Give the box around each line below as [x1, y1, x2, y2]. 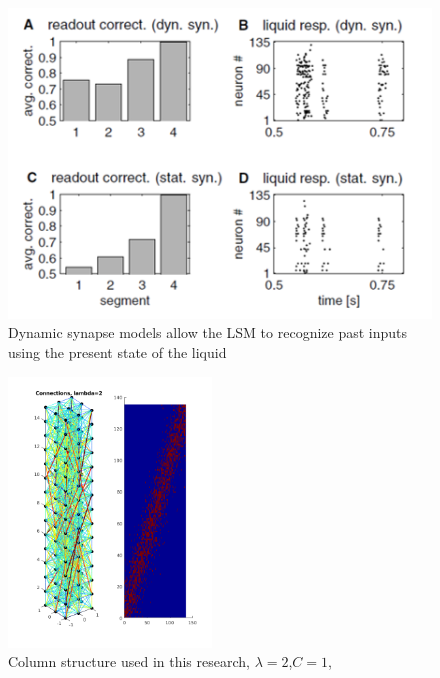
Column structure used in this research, [8, 651, 250, 672]
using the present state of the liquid [8, 341, 227, 362]
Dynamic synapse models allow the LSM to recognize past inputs [8, 322, 408, 343]
